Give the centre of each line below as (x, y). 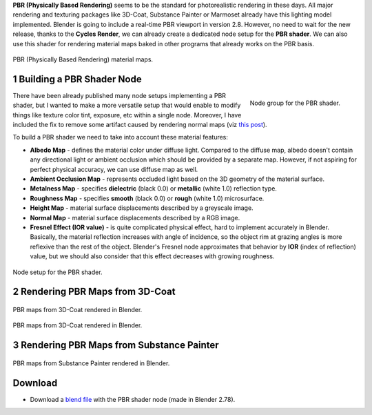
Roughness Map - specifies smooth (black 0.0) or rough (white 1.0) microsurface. (147, 198)
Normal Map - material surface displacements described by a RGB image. (135, 218)
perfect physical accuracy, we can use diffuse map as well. (114, 169)
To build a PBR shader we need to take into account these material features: (121, 137)
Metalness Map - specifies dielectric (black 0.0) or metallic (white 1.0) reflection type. (153, 189)
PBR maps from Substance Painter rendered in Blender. (91, 363)
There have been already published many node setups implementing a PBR (120, 95)
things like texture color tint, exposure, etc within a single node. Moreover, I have (127, 115)
